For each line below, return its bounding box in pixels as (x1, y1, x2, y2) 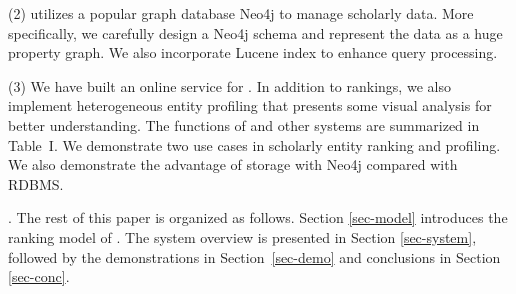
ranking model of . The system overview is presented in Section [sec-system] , (8, 226, 477, 247)
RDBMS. (8, 173, 64, 194)
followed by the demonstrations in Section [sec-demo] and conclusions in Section (8, 246, 501, 267)
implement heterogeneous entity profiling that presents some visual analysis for (8, 95, 492, 116)
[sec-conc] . (8, 266, 70, 287)
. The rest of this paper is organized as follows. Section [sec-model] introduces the (8, 207, 508, 228)
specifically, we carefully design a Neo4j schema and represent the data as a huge (8, 22, 503, 43)
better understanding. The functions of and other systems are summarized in (8, 114, 480, 135)
